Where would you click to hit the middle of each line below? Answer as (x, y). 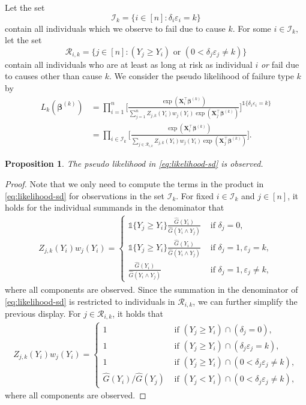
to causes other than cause (54, 76)
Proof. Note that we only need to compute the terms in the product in (134, 183)
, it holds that (138, 313)
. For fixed (195, 195)
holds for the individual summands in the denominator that (115, 207)
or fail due (280, 64)
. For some (252, 28)
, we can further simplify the (245, 301)
